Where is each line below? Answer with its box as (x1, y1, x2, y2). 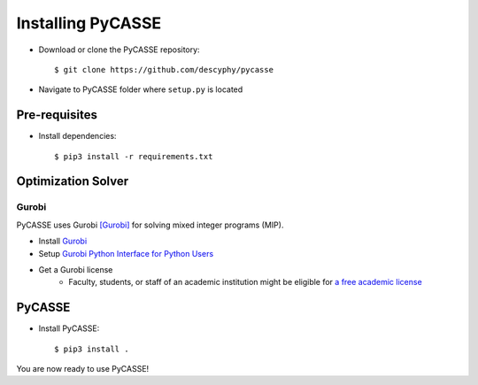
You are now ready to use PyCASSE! (16, 364, 150, 374)
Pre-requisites (16, 107, 97, 123)
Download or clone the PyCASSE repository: (38, 44, 200, 55)
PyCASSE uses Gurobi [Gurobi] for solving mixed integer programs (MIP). (16, 219, 284, 230)
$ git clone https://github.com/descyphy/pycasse (54, 65, 274, 74)
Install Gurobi (38, 235, 88, 247)
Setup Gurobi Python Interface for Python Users (38, 248, 214, 258)
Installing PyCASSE (16, 13, 162, 33)
